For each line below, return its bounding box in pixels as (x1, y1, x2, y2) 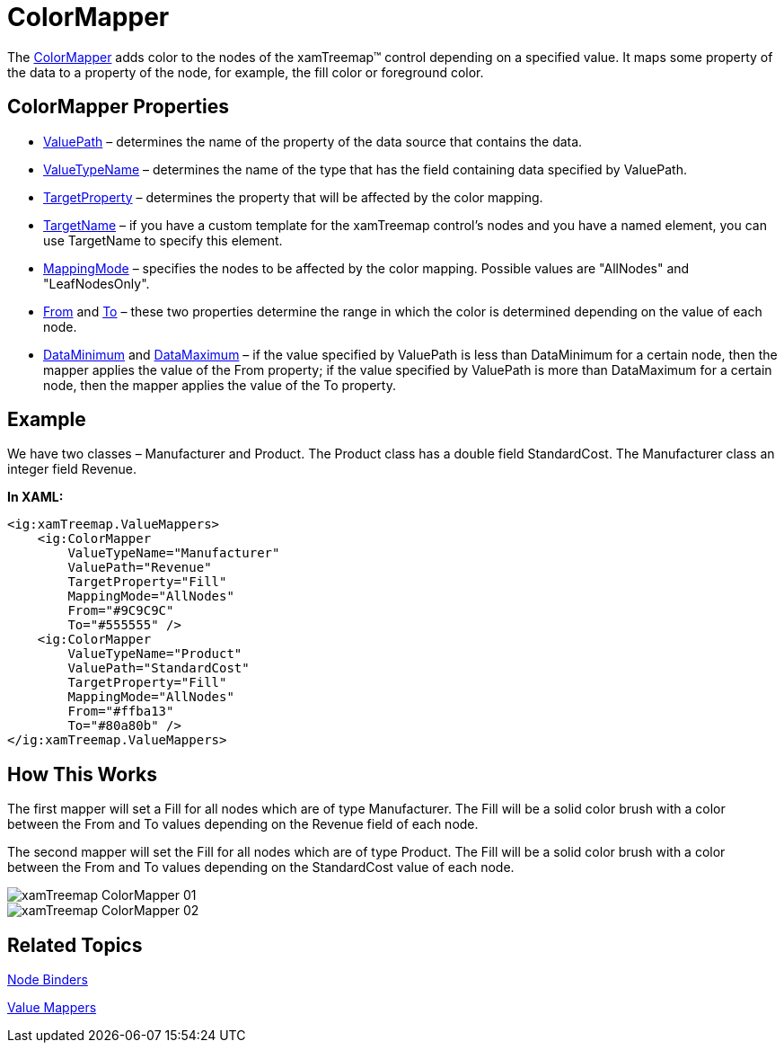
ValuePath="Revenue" (67, 560, 212, 575)
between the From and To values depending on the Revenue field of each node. (7, 816, 479, 832)
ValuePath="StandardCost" (67, 661, 250, 676)
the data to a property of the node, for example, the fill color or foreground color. (7, 64, 484, 80)
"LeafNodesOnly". (43, 275, 150, 291)
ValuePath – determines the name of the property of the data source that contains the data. (43, 133, 583, 149)
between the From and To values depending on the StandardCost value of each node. (7, 859, 515, 876)
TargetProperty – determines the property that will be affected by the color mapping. (43, 189, 543, 205)
